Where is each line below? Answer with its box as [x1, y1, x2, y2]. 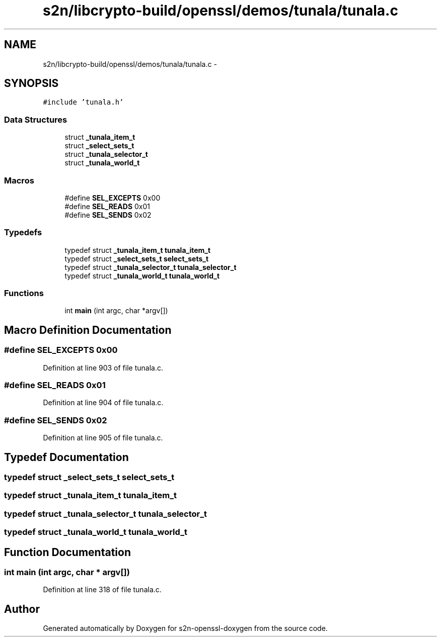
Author [4, 602, 40, 615]
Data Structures [4, 114, 67, 125]
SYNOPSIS [4, 77, 59, 90]
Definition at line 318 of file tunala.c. [43, 585, 162, 594]
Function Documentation [4, 545, 131, 559]
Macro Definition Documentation [4, 323, 172, 336]
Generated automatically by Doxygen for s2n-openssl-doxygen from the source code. [43, 624, 328, 633]
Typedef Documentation [4, 450, 129, 464]
